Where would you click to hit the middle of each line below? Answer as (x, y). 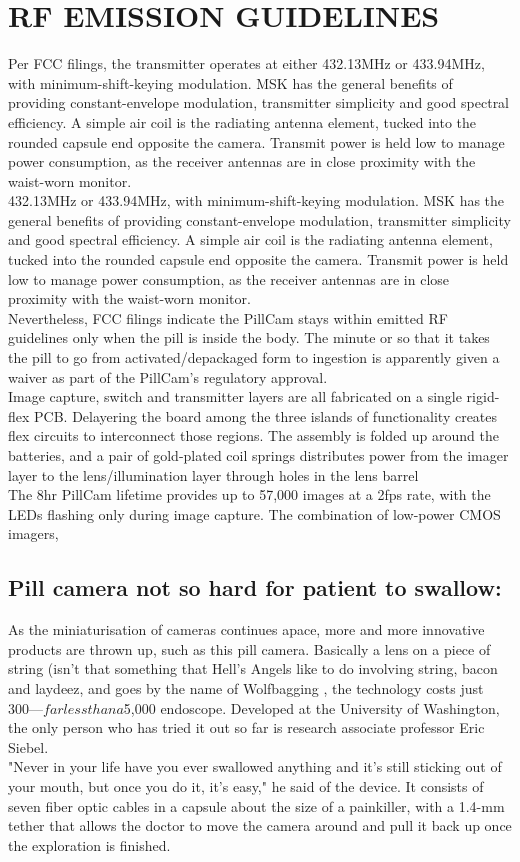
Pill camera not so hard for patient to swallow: (255, 587)
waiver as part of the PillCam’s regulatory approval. (168, 376)
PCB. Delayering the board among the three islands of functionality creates (266, 415)
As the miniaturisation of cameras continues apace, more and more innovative (246, 629)
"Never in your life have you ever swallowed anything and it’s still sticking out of (255, 766)
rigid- (483, 396)
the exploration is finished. (89, 844)
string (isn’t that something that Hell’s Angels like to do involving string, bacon (253, 668)
